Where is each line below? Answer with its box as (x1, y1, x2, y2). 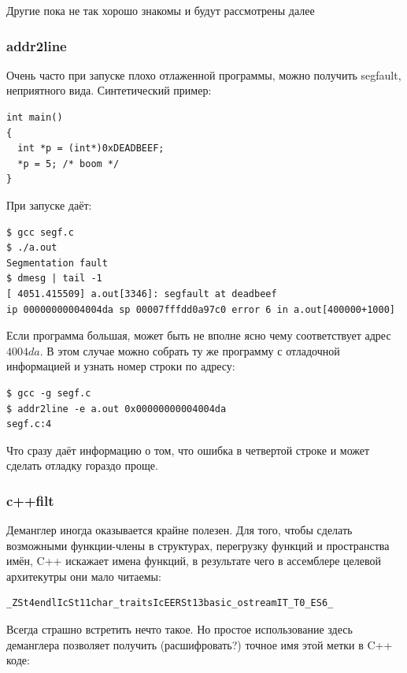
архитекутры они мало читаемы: (6, 567, 161, 584)
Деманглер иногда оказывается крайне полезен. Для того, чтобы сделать (6, 522, 353, 538)
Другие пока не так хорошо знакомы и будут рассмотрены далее (6, 2, 315, 18)
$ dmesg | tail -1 (6, 273, 102, 284)
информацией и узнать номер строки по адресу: (6, 358, 235, 374)
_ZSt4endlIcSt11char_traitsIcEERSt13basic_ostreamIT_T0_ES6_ (6, 597, 334, 609)
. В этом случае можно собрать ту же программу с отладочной (39, 342, 340, 359)
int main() (6, 112, 63, 123)
